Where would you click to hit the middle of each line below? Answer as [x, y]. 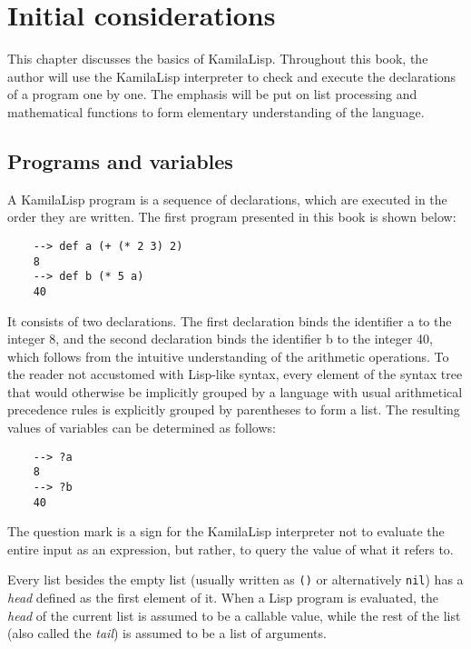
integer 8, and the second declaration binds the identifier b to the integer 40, [220, 339]
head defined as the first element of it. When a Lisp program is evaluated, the [223, 598]
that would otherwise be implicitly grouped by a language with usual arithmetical [235, 391]
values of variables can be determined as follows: [142, 428]
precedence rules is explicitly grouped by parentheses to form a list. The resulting [234, 409]
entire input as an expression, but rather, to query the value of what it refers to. [231, 549]
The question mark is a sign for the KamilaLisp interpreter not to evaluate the [226, 531]
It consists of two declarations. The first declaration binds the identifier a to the [230, 320]
